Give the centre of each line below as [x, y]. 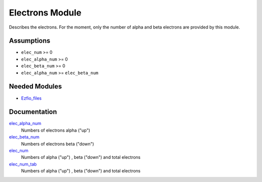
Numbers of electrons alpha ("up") [56, 130]
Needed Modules [35, 86]
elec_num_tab [23, 164]
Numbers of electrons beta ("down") [57, 144]
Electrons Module [45, 13]
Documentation [33, 112]
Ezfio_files [32, 98]
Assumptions [30, 41]
